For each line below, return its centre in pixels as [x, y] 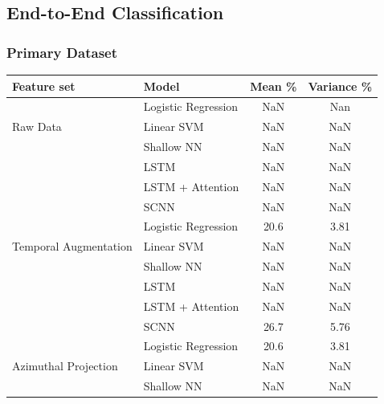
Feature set [44, 86]
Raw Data [37, 127]
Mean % [274, 86]
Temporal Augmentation [72, 246]
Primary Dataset [62, 52]
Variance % [340, 86]
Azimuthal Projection [65, 366]
